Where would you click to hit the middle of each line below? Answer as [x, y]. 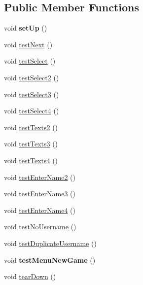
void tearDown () [30, 276]
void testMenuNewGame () [50, 260]
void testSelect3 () [32, 94]
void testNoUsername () [40, 227]
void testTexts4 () [31, 160]
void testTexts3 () [31, 144]
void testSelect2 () [32, 77]
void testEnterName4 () [40, 210]
